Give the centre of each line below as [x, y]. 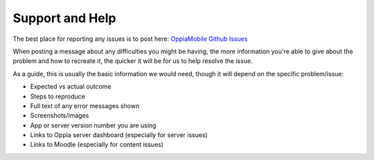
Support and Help [64, 18]
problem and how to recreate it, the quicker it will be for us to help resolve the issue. [133, 61]
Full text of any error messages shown [85, 106]
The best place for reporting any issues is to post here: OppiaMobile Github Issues [130, 39]
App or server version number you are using [93, 125]
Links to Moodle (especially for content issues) [97, 145]
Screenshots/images [60, 116]
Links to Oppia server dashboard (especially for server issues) [119, 135]
